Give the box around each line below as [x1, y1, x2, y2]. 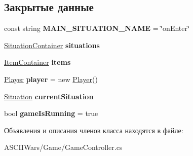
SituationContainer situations [4, 40, 100, 50]
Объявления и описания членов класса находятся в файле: [4, 125, 183, 135]
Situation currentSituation [4, 91, 94, 101]
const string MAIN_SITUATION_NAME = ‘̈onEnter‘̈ [4, 23, 189, 33]
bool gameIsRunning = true [4, 108, 98, 119]
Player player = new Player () [4, 73, 98, 84]
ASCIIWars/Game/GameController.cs [4, 142, 123, 152]
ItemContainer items [4, 57, 71, 67]
